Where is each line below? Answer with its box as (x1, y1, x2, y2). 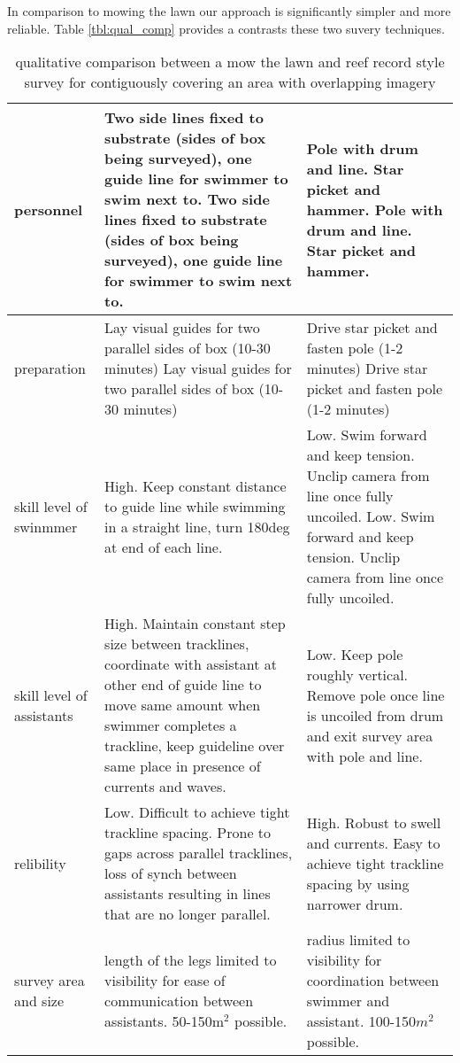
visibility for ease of (104, 970, 226, 991)
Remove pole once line (306, 684, 445, 705)
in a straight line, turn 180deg (104, 516, 290, 537)
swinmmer (14, 516, 78, 537)
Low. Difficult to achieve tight (104, 802, 290, 823)
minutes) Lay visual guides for (104, 358, 292, 379)
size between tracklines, (104, 633, 249, 655)
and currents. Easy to (306, 832, 441, 853)
